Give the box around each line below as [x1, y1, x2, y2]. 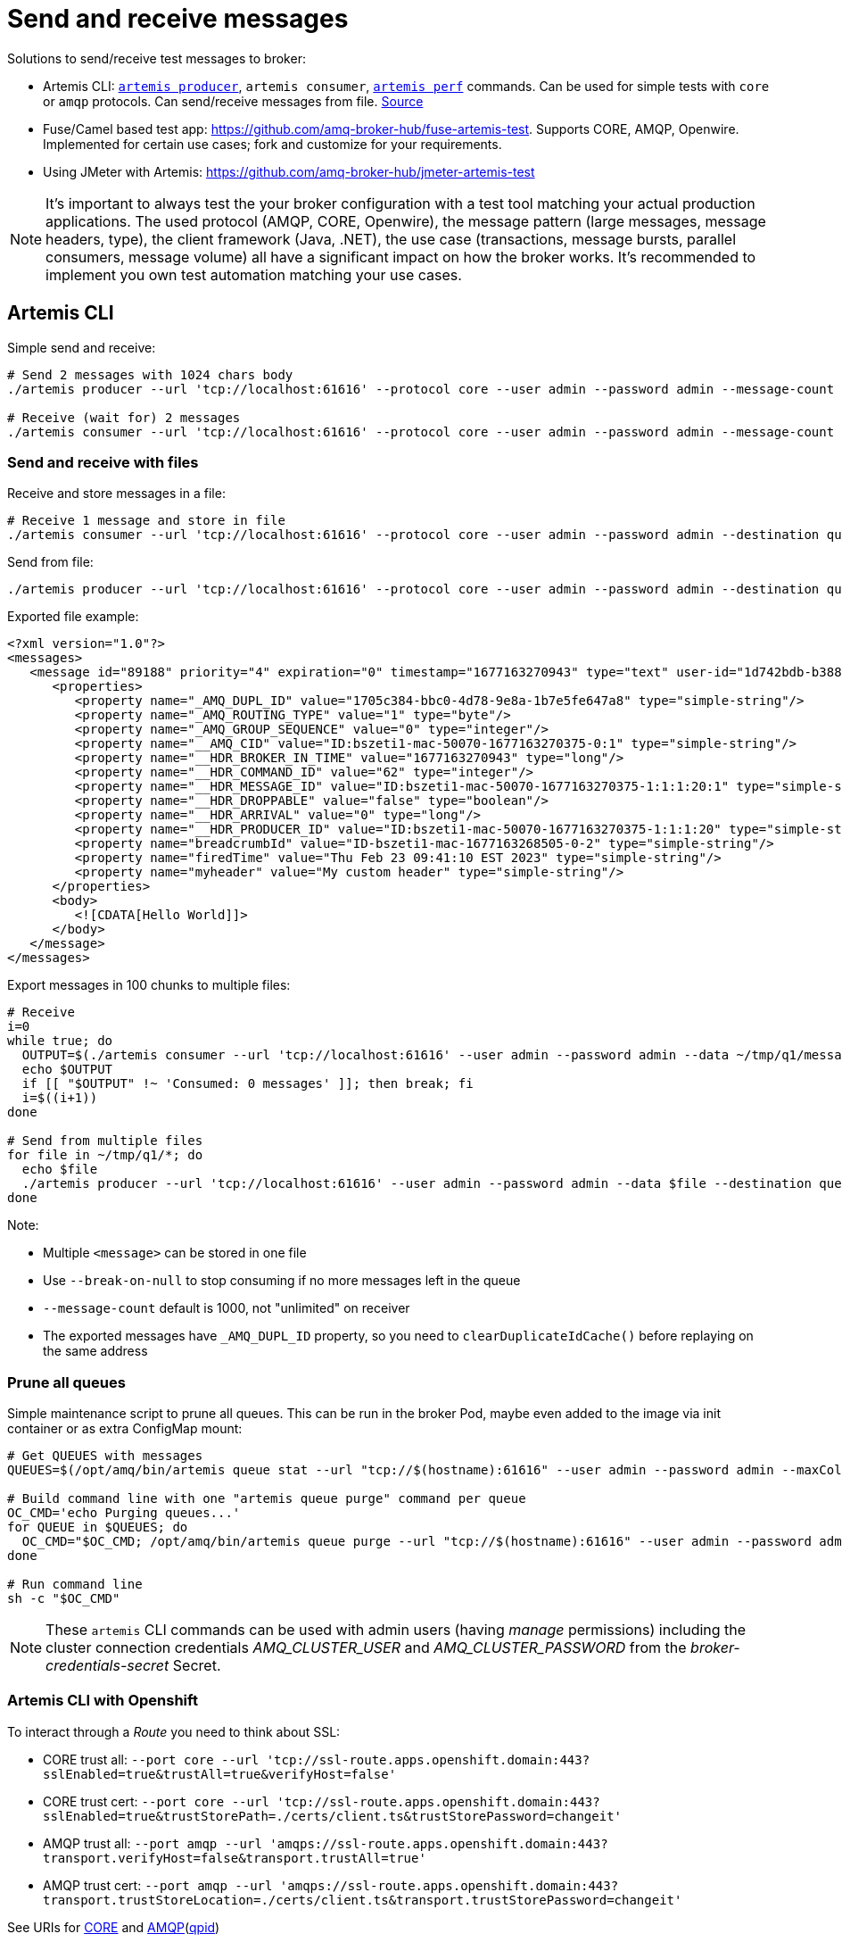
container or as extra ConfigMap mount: [7, 1421, 243, 1437]
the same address [43, 1343, 148, 1359]
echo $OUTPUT [21, 1062, 113, 1077]
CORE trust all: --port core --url [43, 1751, 260, 1767]
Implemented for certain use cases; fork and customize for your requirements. [43, 136, 502, 152]
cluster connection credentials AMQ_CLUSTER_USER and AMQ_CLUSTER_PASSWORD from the [45, 1639, 687, 1657]
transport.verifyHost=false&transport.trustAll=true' [43, 1850, 426, 1865]
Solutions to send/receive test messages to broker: [7, 50, 306, 66]
